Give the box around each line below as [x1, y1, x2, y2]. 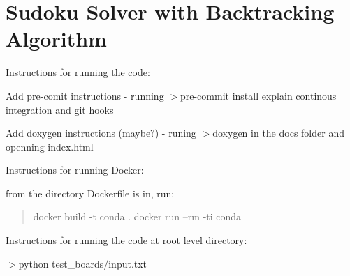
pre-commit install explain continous [180, 88, 337, 102]
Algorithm [6, 24, 107, 53]
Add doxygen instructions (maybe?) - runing [6, 125, 196, 140]
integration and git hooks [6, 102, 114, 116]
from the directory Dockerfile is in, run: [6, 185, 175, 200]
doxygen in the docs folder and [212, 125, 344, 140]
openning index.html [6, 139, 94, 153]
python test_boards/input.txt [18, 256, 147, 270]
